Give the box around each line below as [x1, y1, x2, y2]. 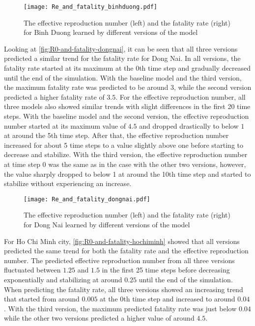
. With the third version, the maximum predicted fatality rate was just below [4, 303, 237, 313]
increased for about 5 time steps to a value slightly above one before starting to [4, 139, 244, 150]
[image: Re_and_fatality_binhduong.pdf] [24, 3, 158, 10]
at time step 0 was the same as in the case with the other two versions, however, [4, 159, 246, 169]
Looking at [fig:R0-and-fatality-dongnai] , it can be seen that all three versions [4, 43, 238, 54]
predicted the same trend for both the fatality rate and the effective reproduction [4, 245, 249, 256]
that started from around [4, 294, 80, 304]
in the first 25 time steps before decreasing [102, 265, 230, 275]
